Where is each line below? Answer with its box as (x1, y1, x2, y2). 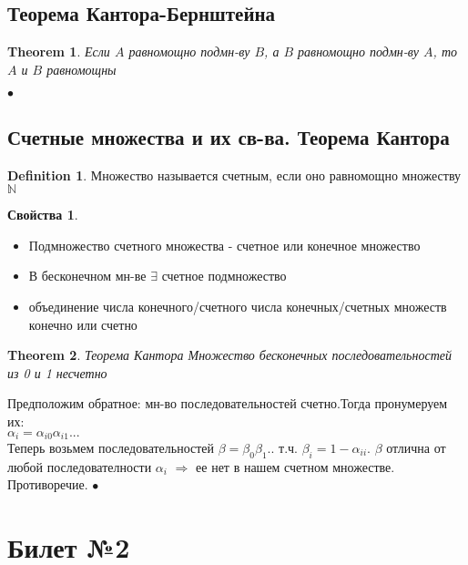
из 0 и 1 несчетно (7, 363, 107, 382)
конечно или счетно (28, 314, 137, 334)
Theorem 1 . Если (7, 42, 110, 61)
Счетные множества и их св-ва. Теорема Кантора (7, 122, 450, 150)
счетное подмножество (161, 266, 287, 285)
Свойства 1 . (7, 205, 78, 224)
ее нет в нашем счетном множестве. (196, 457, 395, 476)
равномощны (46, 59, 117, 78)
